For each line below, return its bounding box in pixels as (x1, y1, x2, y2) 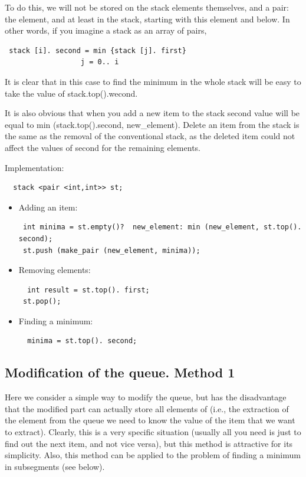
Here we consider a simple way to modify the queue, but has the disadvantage (5, 391, 287, 403)
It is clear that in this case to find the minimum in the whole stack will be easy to (5, 75, 301, 87)
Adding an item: (18, 200, 78, 213)
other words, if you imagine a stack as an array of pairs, (5, 24, 207, 37)
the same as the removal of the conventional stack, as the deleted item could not (5, 130, 295, 142)
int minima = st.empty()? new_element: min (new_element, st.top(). (22, 223, 302, 232)
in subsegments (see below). (5, 460, 105, 472)
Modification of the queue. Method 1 (5, 363, 235, 381)
